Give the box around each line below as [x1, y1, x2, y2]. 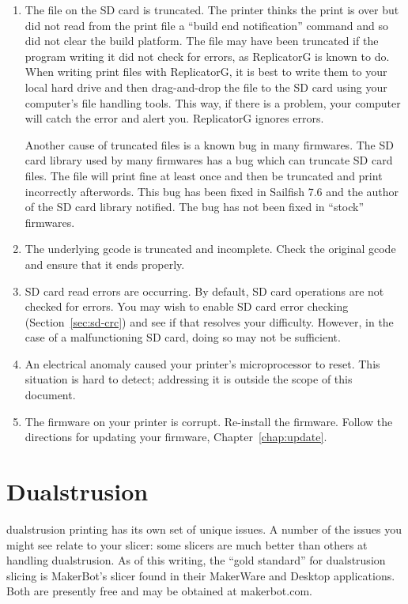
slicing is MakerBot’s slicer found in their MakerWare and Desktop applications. [6, 567, 395, 583]
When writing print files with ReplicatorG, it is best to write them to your [25, 63, 387, 80]
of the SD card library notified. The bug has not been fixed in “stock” [25, 198, 365, 215]
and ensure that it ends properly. [25, 255, 185, 272]
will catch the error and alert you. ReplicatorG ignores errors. [25, 110, 324, 126]
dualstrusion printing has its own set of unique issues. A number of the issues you [6, 520, 402, 537]
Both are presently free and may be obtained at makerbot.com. [6, 583, 312, 599]
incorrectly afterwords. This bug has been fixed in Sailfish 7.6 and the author [25, 183, 399, 199]
